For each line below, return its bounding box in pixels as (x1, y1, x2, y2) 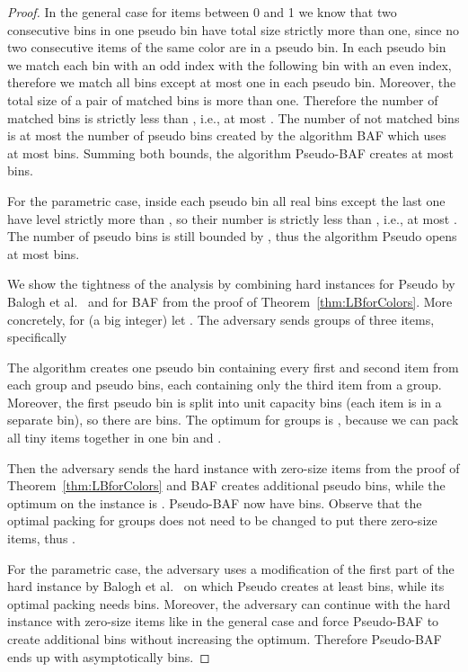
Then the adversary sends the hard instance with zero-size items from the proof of (7, 458, 460, 477)
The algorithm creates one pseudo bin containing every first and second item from (7, 357, 459, 376)
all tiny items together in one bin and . (7, 428, 222, 447)
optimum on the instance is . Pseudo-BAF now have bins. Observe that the (7, 493, 422, 512)
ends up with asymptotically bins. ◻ (7, 647, 210, 666)
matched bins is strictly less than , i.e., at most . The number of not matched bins (7, 108, 460, 127)
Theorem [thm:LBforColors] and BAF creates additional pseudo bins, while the (7, 476, 446, 495)
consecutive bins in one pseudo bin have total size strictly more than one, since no (7, 20, 459, 39)
